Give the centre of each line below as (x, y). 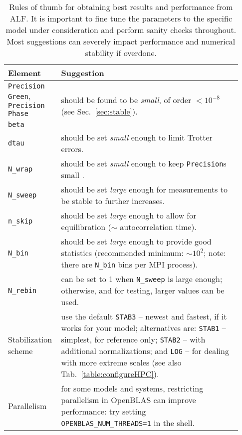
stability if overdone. (121, 53)
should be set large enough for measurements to (144, 189)
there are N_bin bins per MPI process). (129, 264)
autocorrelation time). (158, 227)
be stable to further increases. (113, 201)
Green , (19, 96)
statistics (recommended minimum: (122, 253)
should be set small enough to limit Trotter (137, 137)
